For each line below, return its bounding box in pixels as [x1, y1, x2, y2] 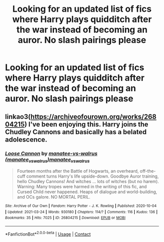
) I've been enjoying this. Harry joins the [24, 120, 149, 128]
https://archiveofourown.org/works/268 [30, 112, 157, 121]
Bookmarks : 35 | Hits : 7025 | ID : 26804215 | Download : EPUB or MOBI [5, 216, 126, 221]
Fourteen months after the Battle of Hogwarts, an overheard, [17, 168, 139, 174]
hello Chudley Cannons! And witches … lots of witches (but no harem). [17, 179, 159, 184]
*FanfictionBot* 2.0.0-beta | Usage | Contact [5, 230, 91, 237]
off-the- [140, 168, 156, 174]
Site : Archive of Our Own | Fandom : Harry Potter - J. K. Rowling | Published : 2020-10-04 [5, 203, 157, 208]
